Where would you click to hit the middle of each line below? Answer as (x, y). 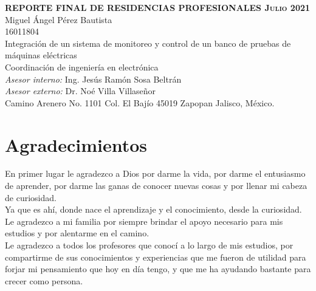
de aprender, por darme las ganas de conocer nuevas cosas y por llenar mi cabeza (156, 186)
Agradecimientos (76, 144)
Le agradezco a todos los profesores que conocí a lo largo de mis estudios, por (149, 245)
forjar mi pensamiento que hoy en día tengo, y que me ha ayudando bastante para (158, 269)
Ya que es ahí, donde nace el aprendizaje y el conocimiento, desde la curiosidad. (153, 209)
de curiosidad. (31, 197)
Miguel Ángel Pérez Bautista (59, 19)
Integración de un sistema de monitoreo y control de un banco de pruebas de (148, 43)
